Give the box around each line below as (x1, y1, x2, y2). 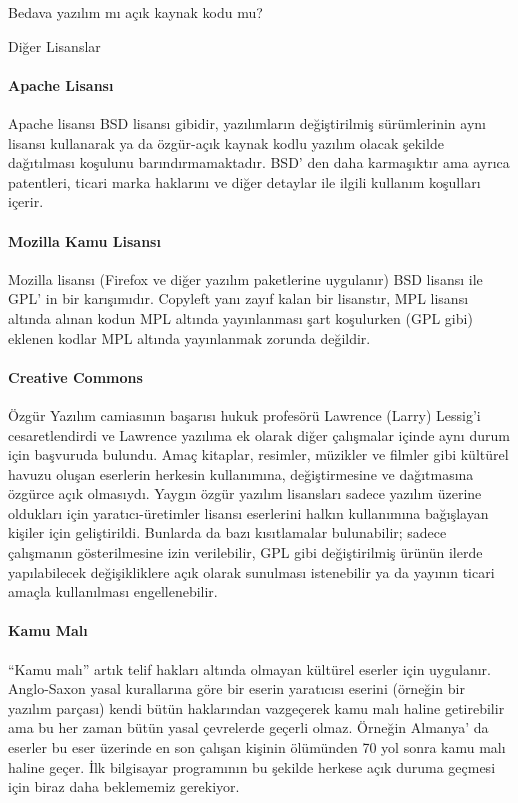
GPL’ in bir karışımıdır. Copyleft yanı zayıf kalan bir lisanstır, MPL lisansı (8, 288, 469, 309)
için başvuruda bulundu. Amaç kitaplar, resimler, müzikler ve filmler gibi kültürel (8, 444, 509, 465)
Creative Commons (8, 366, 143, 387)
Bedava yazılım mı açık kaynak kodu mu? (8, 2, 263, 22)
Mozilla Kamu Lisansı (8, 230, 161, 251)
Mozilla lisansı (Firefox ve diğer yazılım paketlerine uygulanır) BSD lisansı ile (8, 268, 483, 289)
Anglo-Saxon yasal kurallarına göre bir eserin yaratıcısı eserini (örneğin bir (8, 678, 465, 699)
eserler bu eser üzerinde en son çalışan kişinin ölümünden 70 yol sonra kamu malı (8, 737, 506, 758)
